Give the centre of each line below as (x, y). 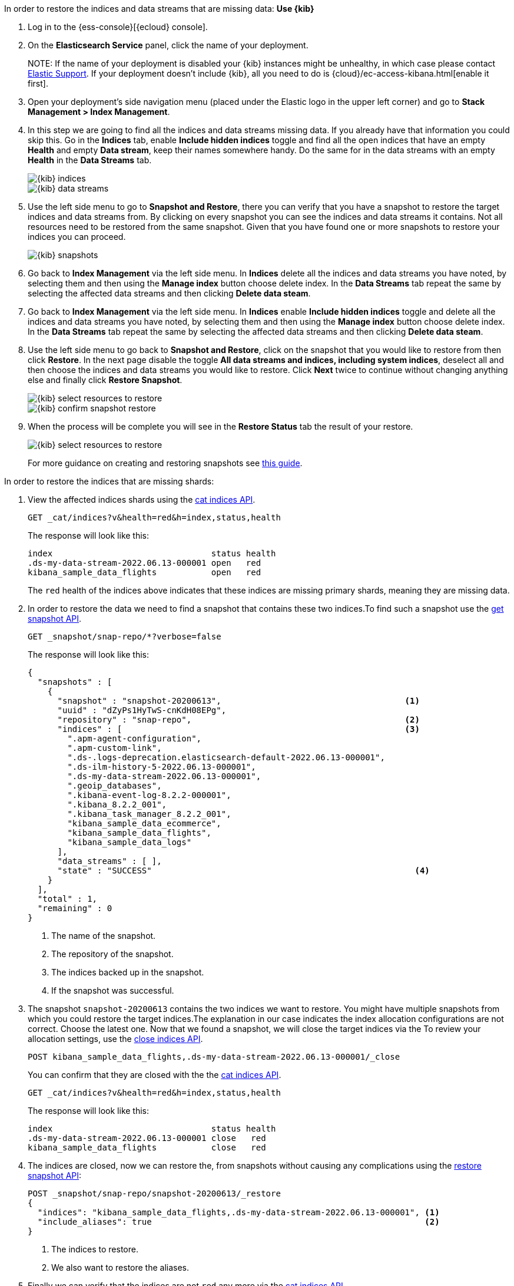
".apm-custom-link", (115, 748)
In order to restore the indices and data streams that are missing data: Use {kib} (159, 9)
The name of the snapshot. (104, 936)
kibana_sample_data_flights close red (147, 1147)
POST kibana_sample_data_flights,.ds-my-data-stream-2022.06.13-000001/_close (214, 1057)
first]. (38, 83)
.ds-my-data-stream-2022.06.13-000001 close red (147, 1138)
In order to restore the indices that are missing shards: (109, 481)
